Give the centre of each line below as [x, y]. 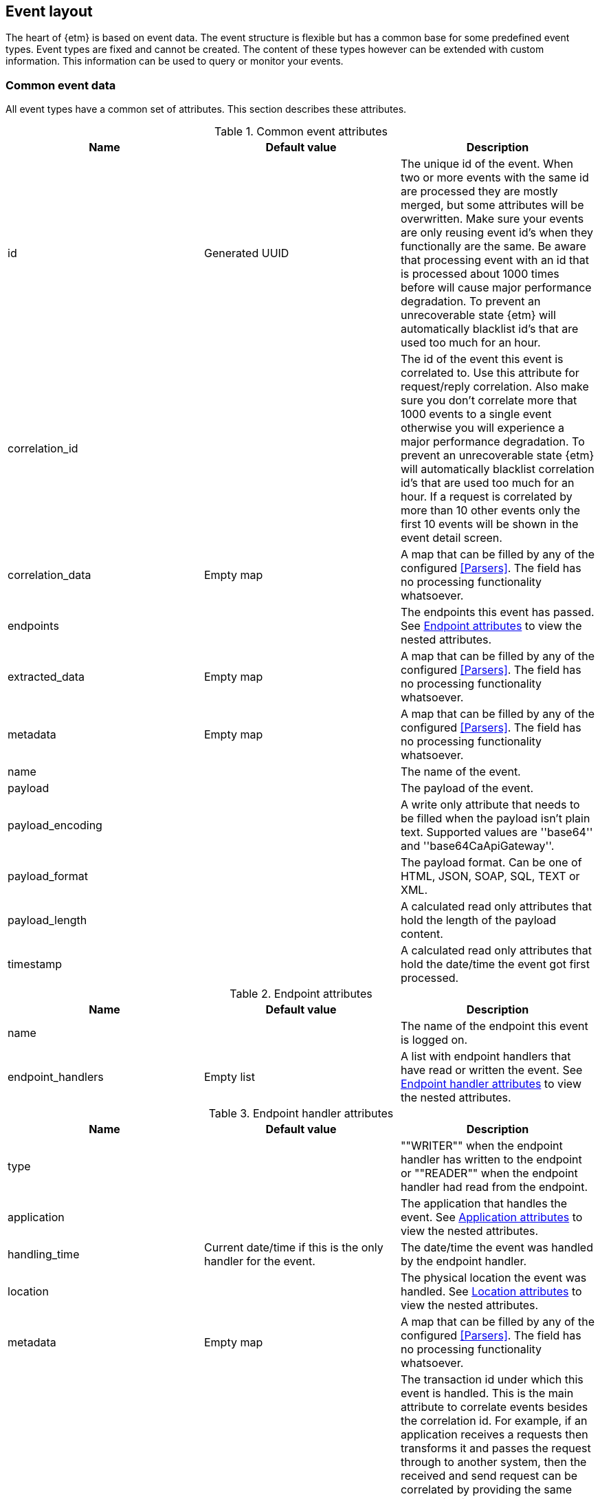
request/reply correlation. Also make [495, 387]
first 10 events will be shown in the [489, 524]
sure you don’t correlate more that [489, 401]
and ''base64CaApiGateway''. [477, 846]
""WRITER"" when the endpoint [481, 1146]
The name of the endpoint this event [494, 1026]
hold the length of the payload [478, 920]
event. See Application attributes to [491, 1217]
